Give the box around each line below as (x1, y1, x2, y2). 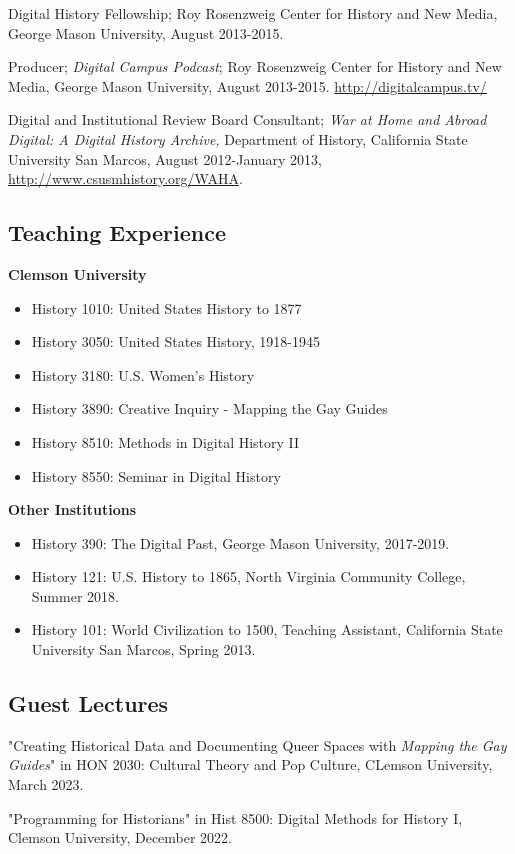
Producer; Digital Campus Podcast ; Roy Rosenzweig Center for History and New (8, 56, 502, 77)
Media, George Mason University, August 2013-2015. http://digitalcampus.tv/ (8, 75, 487, 96)
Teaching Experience (8, 217, 227, 248)
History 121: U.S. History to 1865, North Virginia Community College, (31, 566, 466, 587)
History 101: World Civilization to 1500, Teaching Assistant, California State (31, 619, 503, 640)
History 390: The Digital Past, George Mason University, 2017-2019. (31, 532, 450, 553)
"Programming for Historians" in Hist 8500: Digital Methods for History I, (8, 807, 463, 828)
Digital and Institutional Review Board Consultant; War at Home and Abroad (8, 109, 487, 130)
